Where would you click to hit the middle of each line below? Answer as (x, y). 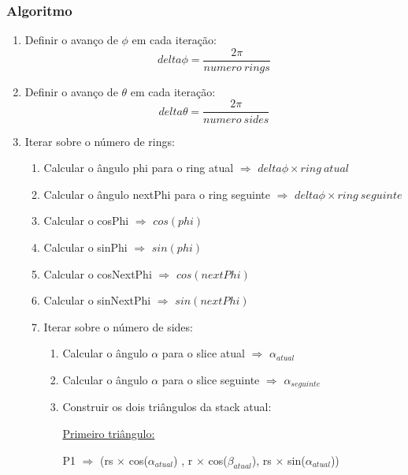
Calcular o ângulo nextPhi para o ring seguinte (157, 194)
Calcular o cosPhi (86, 221)
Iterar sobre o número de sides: (118, 326)
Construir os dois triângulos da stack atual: (167, 407)
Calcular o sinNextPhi (97, 300)
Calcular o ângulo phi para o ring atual (139, 168)
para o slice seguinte (211, 379)
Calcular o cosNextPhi (98, 273)
